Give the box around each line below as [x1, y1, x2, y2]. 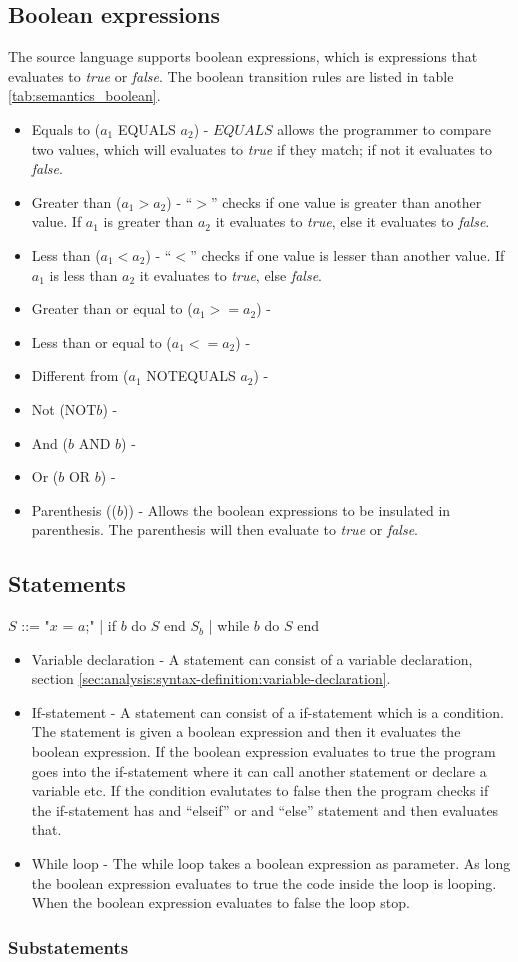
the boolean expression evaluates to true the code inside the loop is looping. [31, 872, 497, 893]
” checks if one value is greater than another [210, 191, 482, 212]
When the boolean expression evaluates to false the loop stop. [31, 892, 410, 913]
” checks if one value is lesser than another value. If [190, 244, 505, 265]
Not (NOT [31, 398, 97, 419]
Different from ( [31, 365, 129, 386]
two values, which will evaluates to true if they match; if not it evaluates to [31, 138, 493, 159]
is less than [49, 264, 118, 285]
